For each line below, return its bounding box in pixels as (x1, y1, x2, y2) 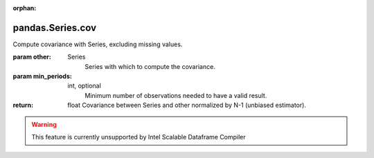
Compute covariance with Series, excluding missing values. (12, 40, 183, 48)
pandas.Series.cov (12, 21, 97, 34)
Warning (31, 120, 57, 128)
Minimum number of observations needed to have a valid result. (84, 91, 267, 99)
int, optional (67, 81, 102, 90)
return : (12, 101, 34, 110)
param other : (12, 52, 52, 61)
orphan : (12, 4, 37, 12)
